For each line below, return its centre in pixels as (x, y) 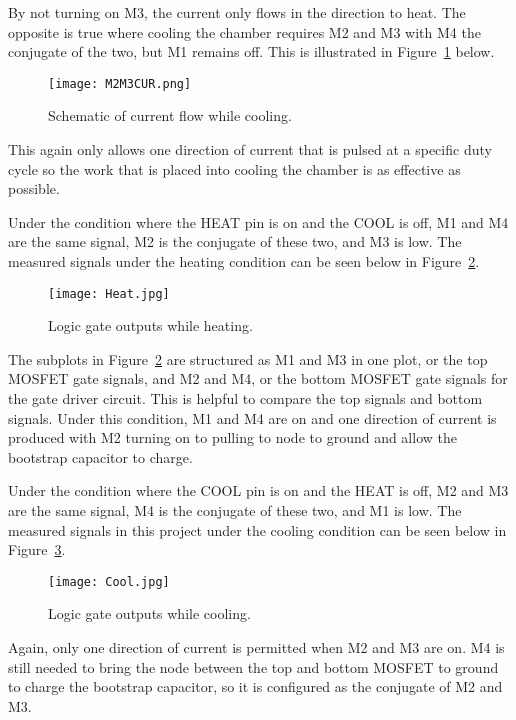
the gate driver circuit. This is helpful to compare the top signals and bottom (245, 398)
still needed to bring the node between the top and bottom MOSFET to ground (253, 666)
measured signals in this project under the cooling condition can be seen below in (257, 529)
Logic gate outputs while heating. (150, 325)
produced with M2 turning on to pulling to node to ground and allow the (232, 437)
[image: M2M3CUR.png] (120, 83)
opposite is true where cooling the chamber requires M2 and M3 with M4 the (244, 31)
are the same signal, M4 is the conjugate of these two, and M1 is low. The (235, 510)
